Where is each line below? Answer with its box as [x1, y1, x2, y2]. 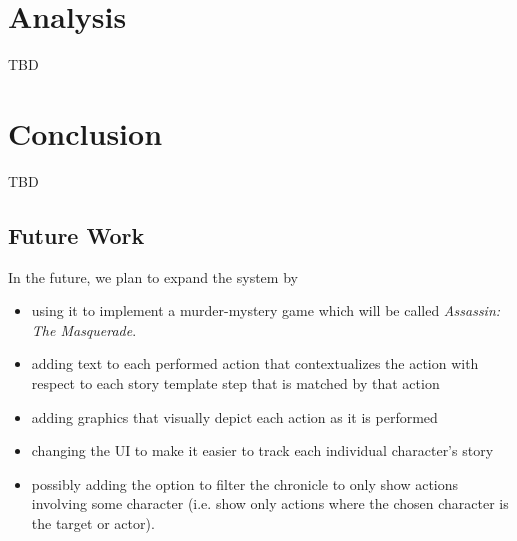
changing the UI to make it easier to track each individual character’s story [31, 440, 494, 461]
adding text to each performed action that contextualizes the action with [31, 353, 479, 374]
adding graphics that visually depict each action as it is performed [31, 406, 438, 427]
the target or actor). [31, 512, 155, 533]
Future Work [8, 219, 145, 250]
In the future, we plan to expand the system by [8, 266, 298, 287]
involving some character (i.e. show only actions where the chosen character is [31, 493, 509, 514]
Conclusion [8, 112, 163, 153]
